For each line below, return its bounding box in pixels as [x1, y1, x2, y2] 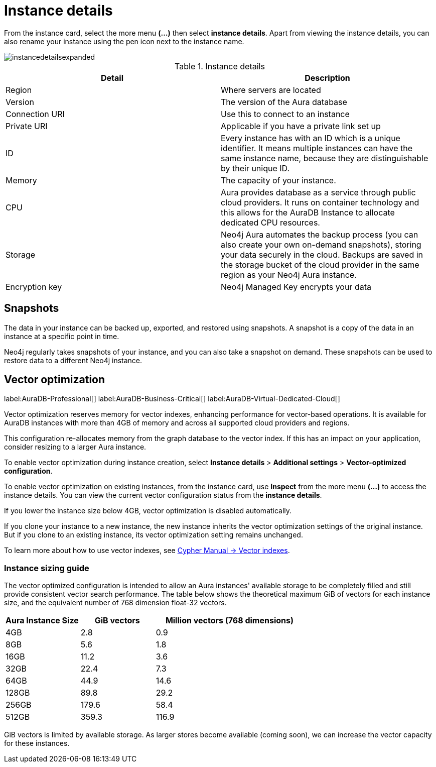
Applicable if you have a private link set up [221, 121, 381, 131]
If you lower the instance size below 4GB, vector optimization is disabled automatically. [4, 506, 292, 515]
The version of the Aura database [221, 96, 347, 107]
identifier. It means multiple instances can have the [221, 143, 413, 153]
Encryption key [6, 281, 62, 292]
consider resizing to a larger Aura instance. [4, 443, 147, 452]
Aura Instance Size [6, 615, 79, 626]
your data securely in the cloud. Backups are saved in [221, 249, 423, 260]
